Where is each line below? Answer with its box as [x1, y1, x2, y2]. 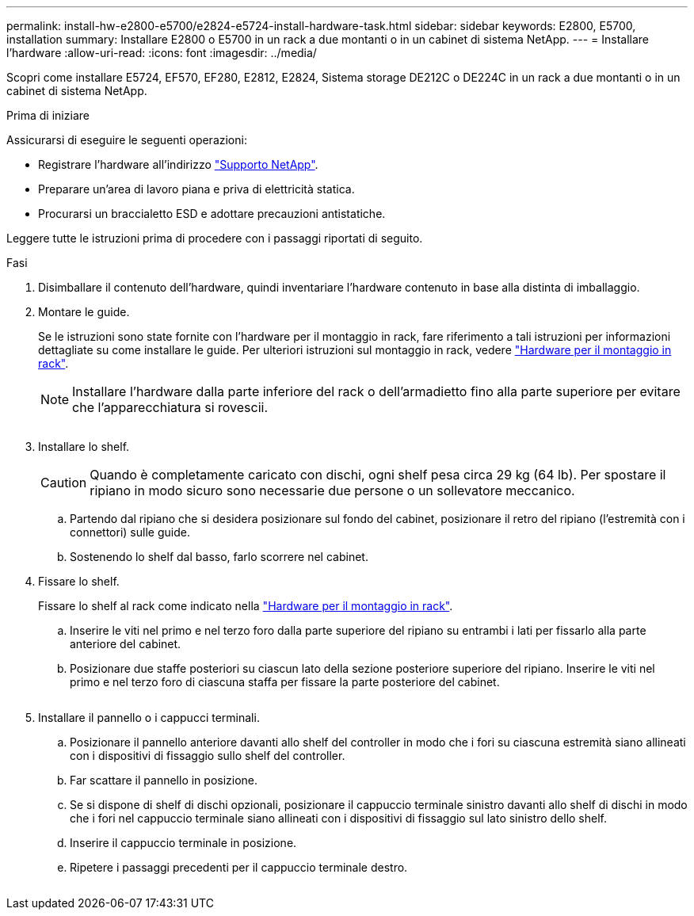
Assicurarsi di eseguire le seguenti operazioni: [6, 133, 247, 147]
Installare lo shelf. [38, 440, 130, 453]
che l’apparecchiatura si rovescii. [72, 399, 269, 415]
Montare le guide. [38, 305, 130, 319]
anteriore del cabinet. [70, 637, 181, 651]
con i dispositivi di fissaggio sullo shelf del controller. [70, 749, 345, 762]
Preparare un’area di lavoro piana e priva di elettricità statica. [38, 182, 355, 196]
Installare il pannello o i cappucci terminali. [38, 711, 260, 724]
